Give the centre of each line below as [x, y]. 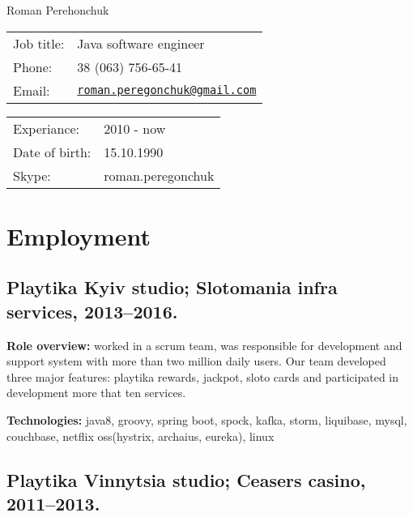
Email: [32, 90]
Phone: [33, 66]
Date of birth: [52, 152]
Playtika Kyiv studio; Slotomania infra [172, 287]
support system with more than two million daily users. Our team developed [196, 361]
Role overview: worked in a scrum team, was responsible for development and [204, 345]
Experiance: [47, 128]
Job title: [39, 43]
